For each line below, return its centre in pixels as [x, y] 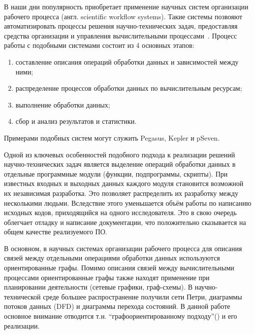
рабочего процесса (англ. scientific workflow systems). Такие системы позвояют [123, 16]
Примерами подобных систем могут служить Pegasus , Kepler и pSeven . [112, 137]
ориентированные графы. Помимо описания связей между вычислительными [119, 268]
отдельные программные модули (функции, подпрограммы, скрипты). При [116, 173]
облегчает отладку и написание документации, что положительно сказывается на [125, 222]
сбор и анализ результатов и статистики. [76, 121]
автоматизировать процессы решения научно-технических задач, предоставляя [121, 26]
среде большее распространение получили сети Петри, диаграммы [143, 296]
